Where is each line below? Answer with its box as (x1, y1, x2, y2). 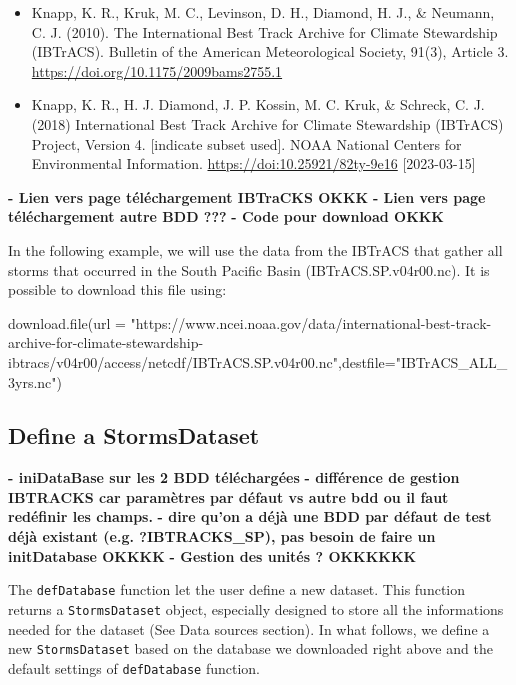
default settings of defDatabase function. (8, 657, 260, 678)
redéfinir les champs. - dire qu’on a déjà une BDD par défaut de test (8, 506, 492, 527)
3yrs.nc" (8, 371, 57, 392)
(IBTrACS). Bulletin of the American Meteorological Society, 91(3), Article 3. (31, 41, 509, 62)
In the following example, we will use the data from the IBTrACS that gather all (8, 239, 503, 260)
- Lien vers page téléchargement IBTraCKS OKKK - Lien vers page (8, 186, 486, 207)
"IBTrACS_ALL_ (395, 351, 508, 372)
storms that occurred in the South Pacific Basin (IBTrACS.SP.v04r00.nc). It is (8, 259, 490, 280)
